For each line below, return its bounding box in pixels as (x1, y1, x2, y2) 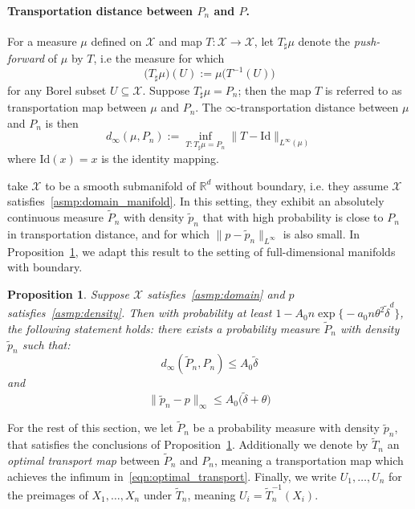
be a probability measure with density (193, 419, 380, 436)
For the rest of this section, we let (7, 419, 173, 436)
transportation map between (7, 99, 147, 116)
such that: (22, 336, 71, 352)
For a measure (7, 32, 77, 49)
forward (7, 50, 45, 67)
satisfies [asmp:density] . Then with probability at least (7, 304, 272, 321)
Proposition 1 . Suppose (7, 285, 129, 302)
